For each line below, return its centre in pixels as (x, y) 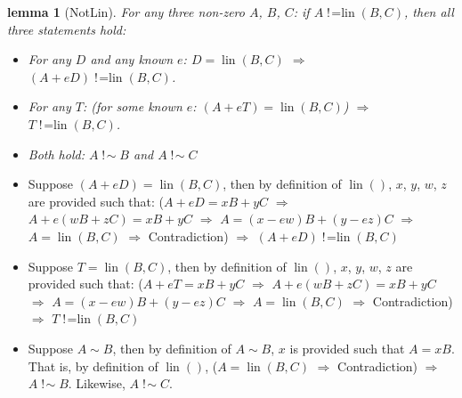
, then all (429, 12)
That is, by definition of (93, 366)
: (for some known (132, 106)
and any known (132, 59)
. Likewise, (97, 383)
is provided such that (347, 348)
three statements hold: (67, 29)
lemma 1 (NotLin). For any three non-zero (126, 12)
